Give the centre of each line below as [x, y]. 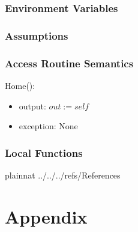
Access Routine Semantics [69, 63]
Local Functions [44, 152]
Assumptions [37, 35]
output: [32, 105]
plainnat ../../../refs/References [63, 175]
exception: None [48, 126]
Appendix [46, 216]
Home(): [20, 85]
